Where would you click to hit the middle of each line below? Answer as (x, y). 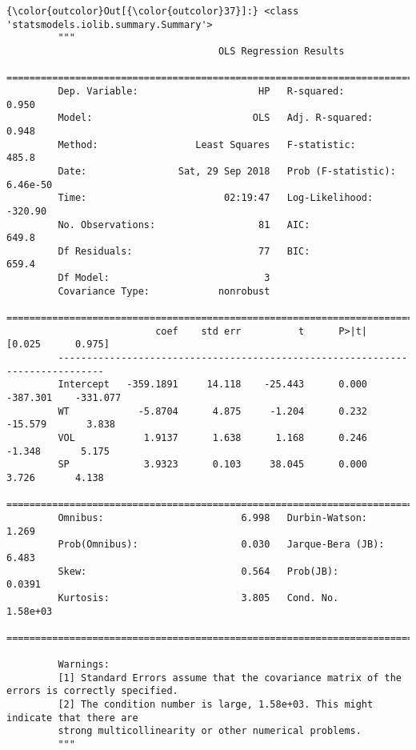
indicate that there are (72, 718)
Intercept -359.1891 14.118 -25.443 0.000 (213, 385)
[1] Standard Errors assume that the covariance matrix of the (230, 678)
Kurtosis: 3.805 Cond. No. (198, 598)
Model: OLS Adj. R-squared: (216, 118)
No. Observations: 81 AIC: (184, 225)
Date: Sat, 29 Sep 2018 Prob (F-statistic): (227, 171)
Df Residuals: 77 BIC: (184, 251)
